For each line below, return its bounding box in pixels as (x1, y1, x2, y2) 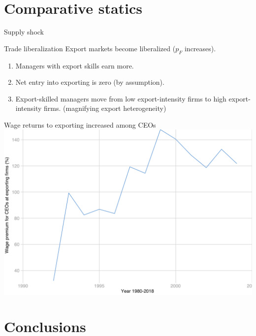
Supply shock (4, 27, 44, 37)
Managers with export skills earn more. (15, 60, 134, 70)
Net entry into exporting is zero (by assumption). (15, 77, 164, 87)
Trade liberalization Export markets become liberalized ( (4, 43, 176, 53)
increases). (184, 43, 216, 53)
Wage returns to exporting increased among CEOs (4, 119, 156, 130)
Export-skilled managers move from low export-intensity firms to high (15, 93, 226, 103)
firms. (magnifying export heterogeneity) (44, 103, 166, 113)
